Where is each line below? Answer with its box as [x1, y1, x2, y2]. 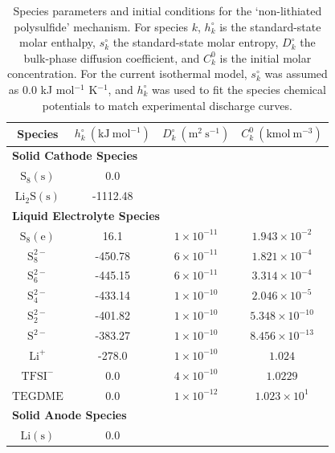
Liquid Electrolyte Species [12, 206, 160, 223]
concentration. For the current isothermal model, [6, 65, 247, 82]
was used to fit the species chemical [152, 80, 326, 97]
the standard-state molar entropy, [112, 34, 279, 51]
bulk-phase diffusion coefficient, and [23, 49, 200, 66]
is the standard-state [219, 18, 321, 35]
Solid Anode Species [12, 406, 127, 423]
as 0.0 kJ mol [8, 80, 75, 97]
